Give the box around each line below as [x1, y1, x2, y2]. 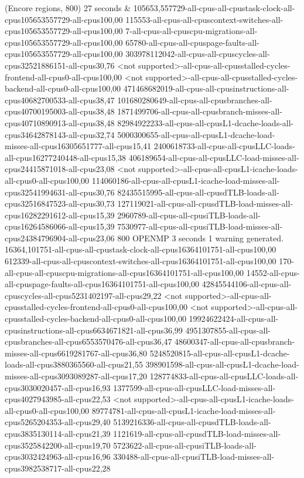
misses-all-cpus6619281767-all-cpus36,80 [5, 346, 148, 359]
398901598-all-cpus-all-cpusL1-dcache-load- [145, 358, 299, 371]
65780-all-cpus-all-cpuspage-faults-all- [125, 36, 259, 48]
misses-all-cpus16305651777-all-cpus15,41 [5, 140, 152, 152]
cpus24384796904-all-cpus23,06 [5, 231, 115, 244]
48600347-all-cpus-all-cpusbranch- [175, 335, 295, 348]
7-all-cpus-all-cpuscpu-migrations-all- [125, 25, 258, 37]
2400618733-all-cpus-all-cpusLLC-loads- [153, 140, 295, 152]
